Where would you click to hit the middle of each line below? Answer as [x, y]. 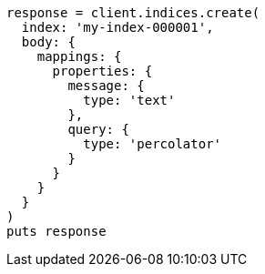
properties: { [102, 71]
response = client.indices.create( [133, 13]
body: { [48, 42]
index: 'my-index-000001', [117, 27]
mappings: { [79, 56]
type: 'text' [129, 100]
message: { [106, 86]
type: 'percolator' [153, 144]
